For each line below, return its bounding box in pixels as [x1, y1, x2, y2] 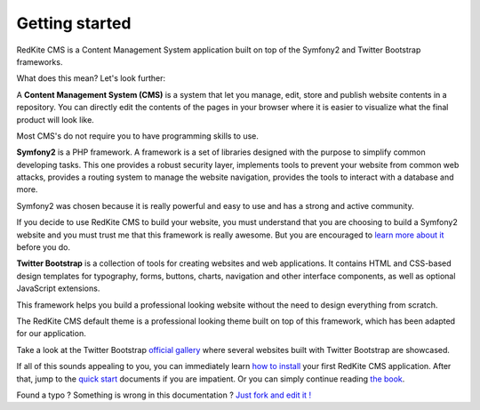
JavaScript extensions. [16, 283, 100, 293]
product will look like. [16, 114, 95, 125]
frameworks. [16, 56, 63, 67]
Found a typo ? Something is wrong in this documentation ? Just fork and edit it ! [16, 390, 311, 400]
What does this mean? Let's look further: [16, 73, 166, 84]
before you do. [16, 242, 71, 253]
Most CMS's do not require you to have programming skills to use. [16, 130, 260, 141]
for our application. [16, 328, 86, 339]
